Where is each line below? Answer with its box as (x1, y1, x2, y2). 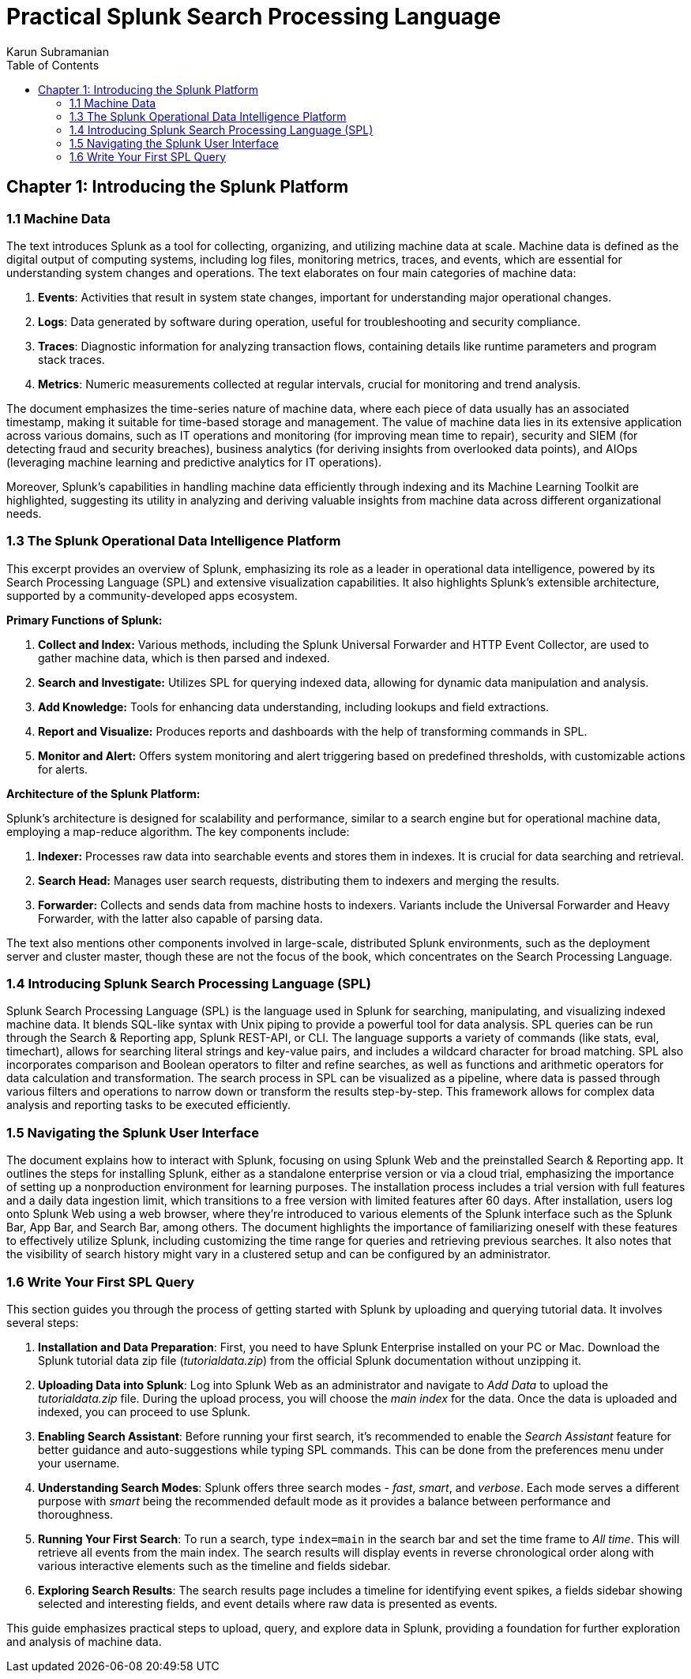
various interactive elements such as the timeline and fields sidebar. (38, 1558, 391, 1572)
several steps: (6, 1315, 79, 1329)
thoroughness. (38, 1507, 114, 1521)
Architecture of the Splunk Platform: (6, 786, 201, 800)
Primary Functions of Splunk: (6, 613, 163, 627)
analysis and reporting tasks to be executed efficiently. (6, 1098, 291, 1112)
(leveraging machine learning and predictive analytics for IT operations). (6, 455, 382, 469)
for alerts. (38, 762, 88, 776)
